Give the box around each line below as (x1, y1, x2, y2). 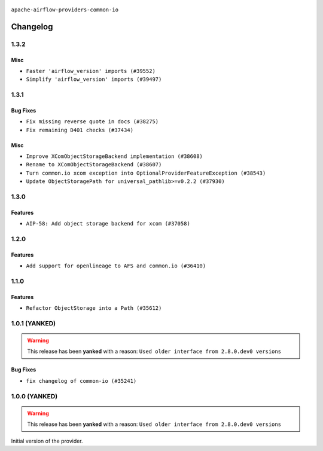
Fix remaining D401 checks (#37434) (26, 126, 134, 133)
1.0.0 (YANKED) (11, 392, 58, 400)
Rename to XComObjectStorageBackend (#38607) (26, 161, 162, 168)
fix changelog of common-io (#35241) (26, 377, 137, 384)
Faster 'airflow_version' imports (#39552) (26, 68, 156, 74)
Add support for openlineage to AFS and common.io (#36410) (26, 263, 206, 269)
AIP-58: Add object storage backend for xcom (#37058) (26, 220, 191, 227)
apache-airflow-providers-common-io (11, 7, 119, 13)
